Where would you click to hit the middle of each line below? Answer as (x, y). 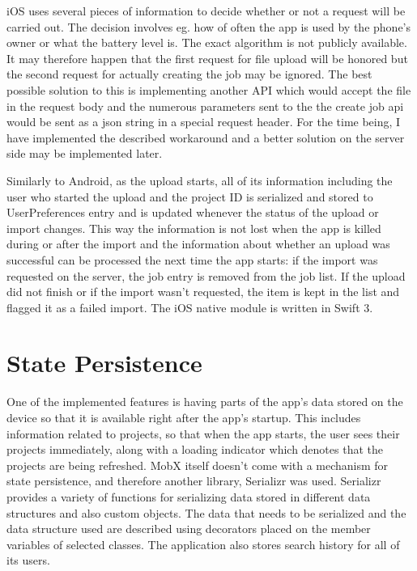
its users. (28, 560)
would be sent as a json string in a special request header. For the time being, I (204, 122)
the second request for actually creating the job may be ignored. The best (189, 74)
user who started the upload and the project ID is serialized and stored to (190, 196)
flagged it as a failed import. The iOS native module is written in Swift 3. (190, 307)
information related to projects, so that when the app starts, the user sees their (203, 433)
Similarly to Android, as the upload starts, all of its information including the (200, 180)
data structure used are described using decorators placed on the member (189, 529)
